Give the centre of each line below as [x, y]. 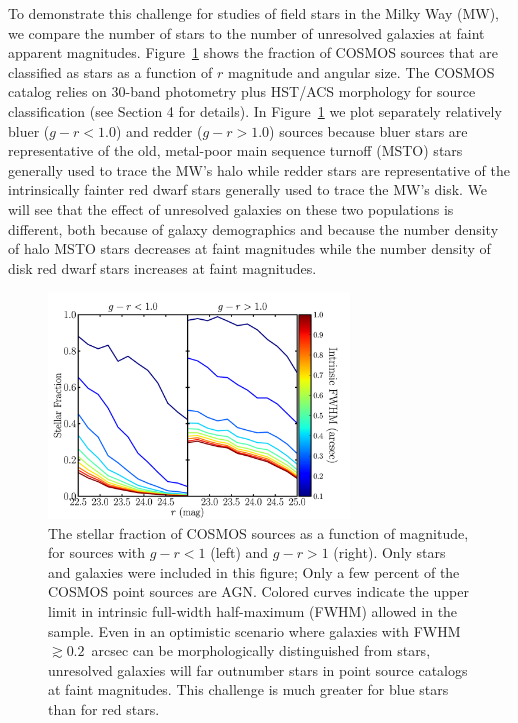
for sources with [97, 552]
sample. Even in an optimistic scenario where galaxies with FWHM [254, 630]
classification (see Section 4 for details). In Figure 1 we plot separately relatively [255, 110]
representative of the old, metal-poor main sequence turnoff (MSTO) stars [235, 150]
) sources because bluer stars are [368, 130]
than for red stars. [104, 709]
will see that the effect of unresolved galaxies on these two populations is [231, 208]
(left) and [239, 552]
